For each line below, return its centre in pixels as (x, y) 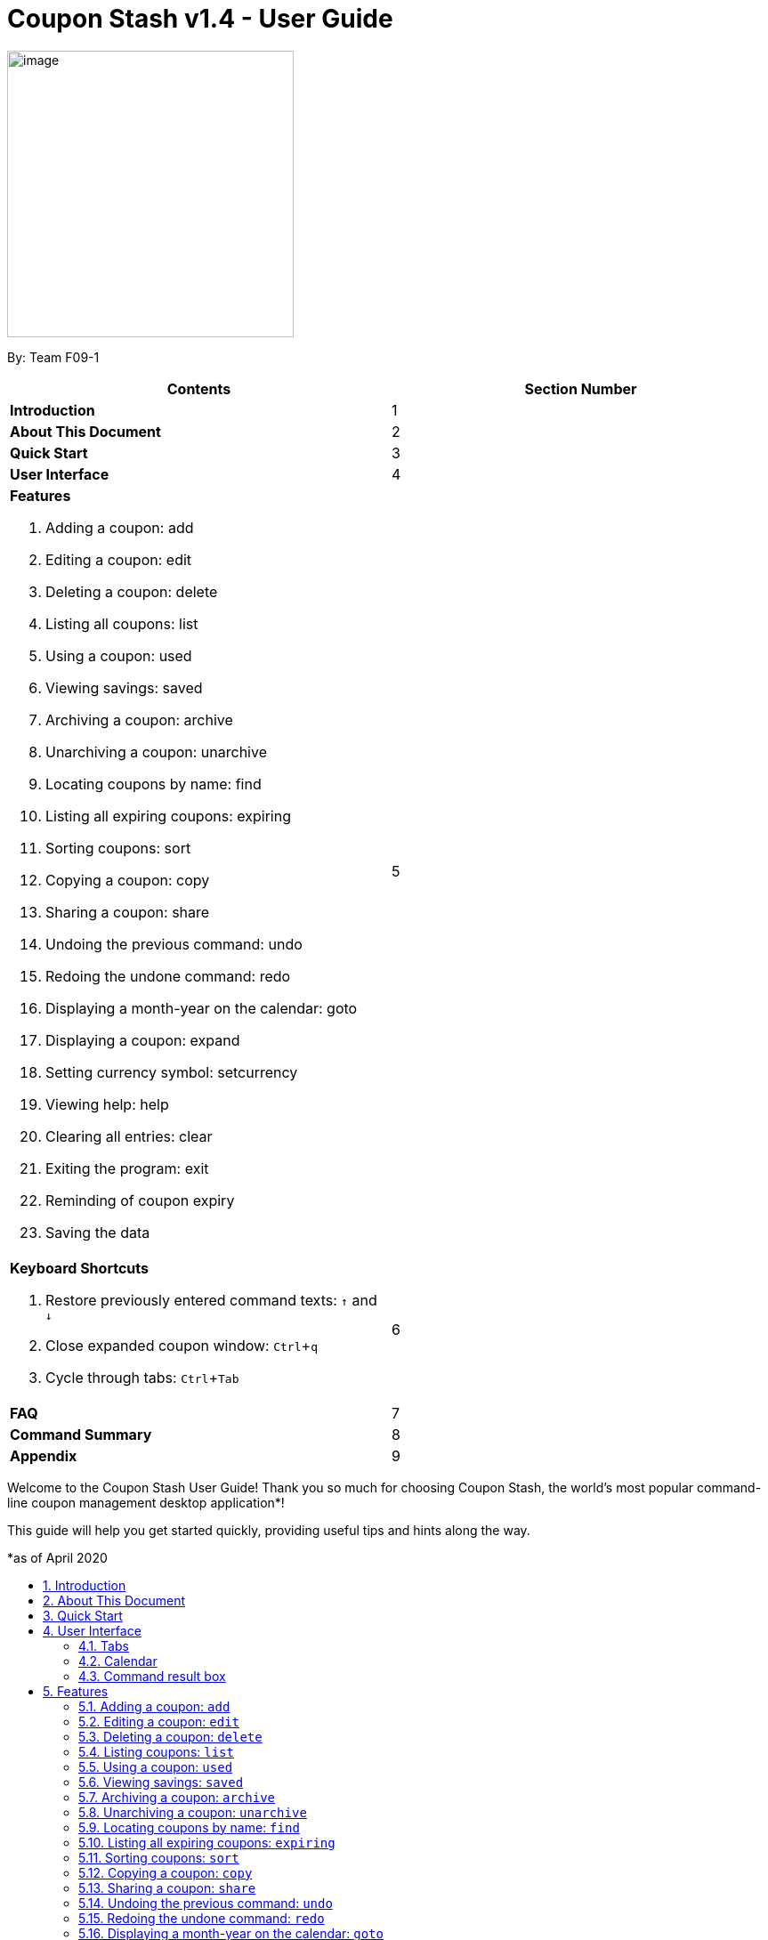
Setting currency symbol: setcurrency (172, 1072)
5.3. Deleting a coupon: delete (170, 1736)
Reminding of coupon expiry (140, 1200)
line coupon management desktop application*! (146, 1502)
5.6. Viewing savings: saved (161, 1782)
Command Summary (81, 1434)
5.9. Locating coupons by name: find (189, 1827)
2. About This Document (114, 1600)
